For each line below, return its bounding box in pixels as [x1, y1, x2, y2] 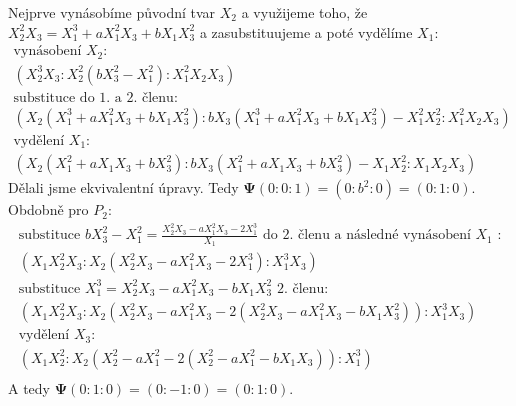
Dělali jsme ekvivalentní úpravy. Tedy [8, 177, 239, 198]
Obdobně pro [8, 199, 89, 220]
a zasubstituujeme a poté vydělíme [199, 21, 413, 42]
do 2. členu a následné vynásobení [263, 228, 471, 243]
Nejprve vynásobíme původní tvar [8, 2, 216, 22]
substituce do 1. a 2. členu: [13, 90, 178, 105]
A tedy [8, 378, 50, 399]
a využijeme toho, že [241, 2, 368, 22]
